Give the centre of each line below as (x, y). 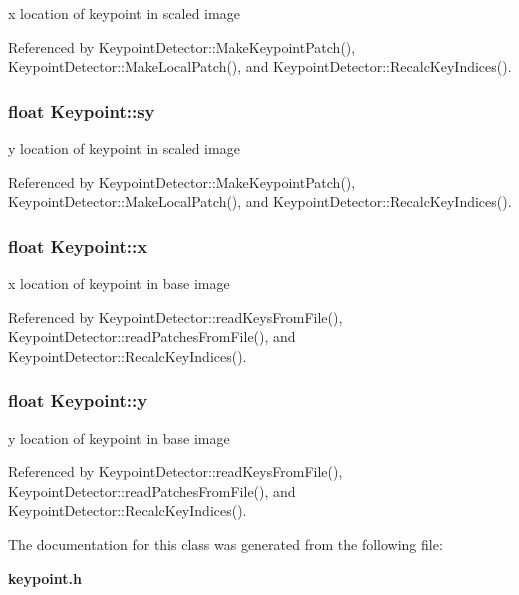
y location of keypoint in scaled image (124, 148)
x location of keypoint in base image (119, 283)
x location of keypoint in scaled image (124, 13)
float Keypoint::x (78, 245)
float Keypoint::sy (81, 110)
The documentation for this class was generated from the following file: (225, 543)
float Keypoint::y (78, 400)
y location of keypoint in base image (119, 437)
